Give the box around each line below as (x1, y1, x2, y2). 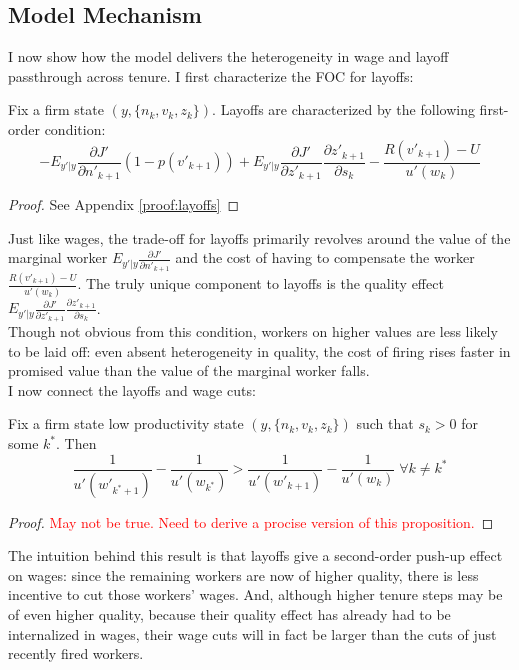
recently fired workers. (8, 643, 144, 664)
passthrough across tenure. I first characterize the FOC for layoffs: (8, 65, 414, 86)
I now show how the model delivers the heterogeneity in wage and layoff (8, 46, 449, 67)
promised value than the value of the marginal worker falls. (8, 360, 370, 381)
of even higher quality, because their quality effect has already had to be (8, 603, 451, 624)
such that (356, 413, 414, 434)
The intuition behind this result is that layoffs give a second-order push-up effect (8, 545, 503, 566)
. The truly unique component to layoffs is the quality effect (77, 273, 444, 294)
